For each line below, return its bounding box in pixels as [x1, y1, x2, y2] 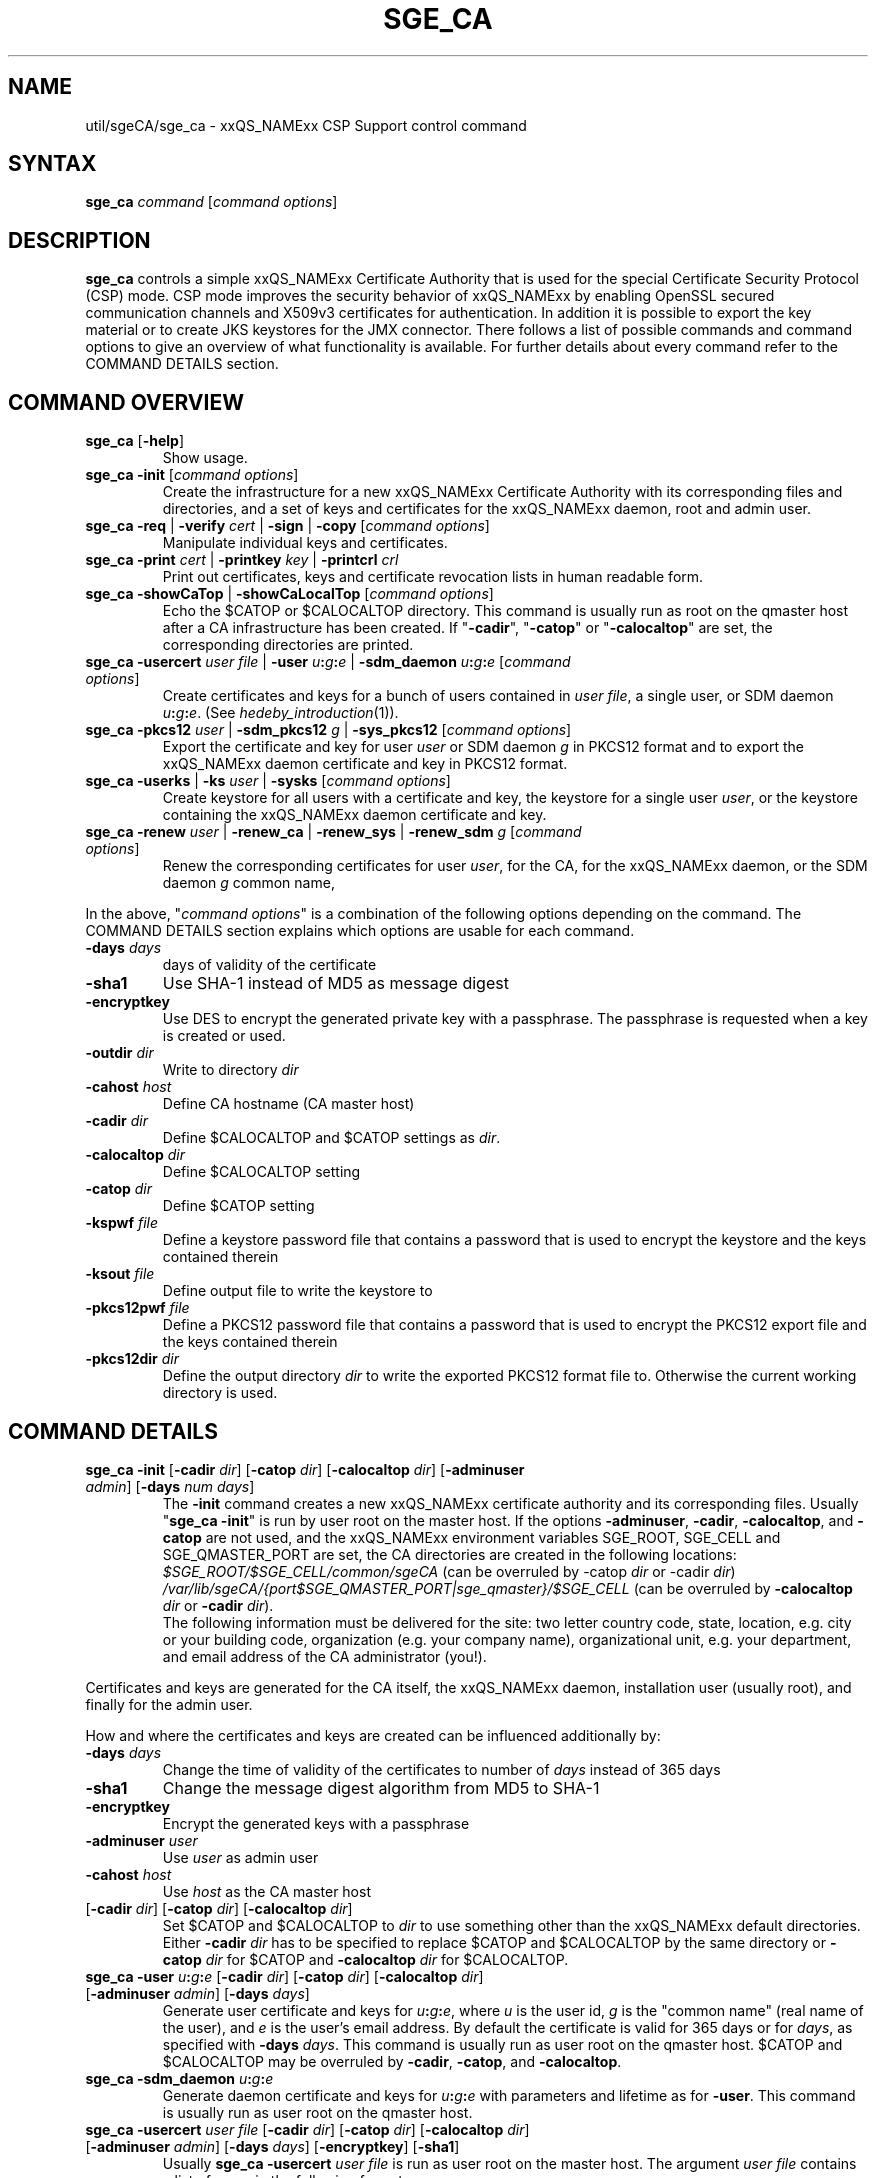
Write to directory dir [162, 1061, 299, 1079]
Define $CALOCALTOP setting [162, 1163, 361, 1181]
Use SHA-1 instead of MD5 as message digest [162, 973, 509, 994]
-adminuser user [85, 1831, 198, 1849]
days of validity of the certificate [162, 956, 377, 974]
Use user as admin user [162, 1848, 319, 1866]
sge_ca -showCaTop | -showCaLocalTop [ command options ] [85, 585, 494, 603]
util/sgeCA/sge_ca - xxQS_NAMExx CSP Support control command [85, 116, 527, 134]
